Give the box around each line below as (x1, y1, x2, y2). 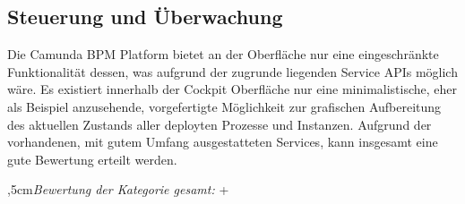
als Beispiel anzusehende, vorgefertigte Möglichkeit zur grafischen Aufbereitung (7, 97, 442, 115)
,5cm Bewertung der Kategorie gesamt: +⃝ (7, 180, 233, 199)
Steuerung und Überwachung (7, 3, 283, 30)
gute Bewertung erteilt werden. (7, 149, 177, 168)
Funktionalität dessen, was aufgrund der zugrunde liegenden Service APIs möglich (7, 62, 458, 81)
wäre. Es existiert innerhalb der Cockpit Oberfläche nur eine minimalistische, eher (7, 80, 458, 98)
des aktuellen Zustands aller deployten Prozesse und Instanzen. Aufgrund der (7, 115, 432, 133)
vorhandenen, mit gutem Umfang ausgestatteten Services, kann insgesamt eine (7, 132, 438, 151)
